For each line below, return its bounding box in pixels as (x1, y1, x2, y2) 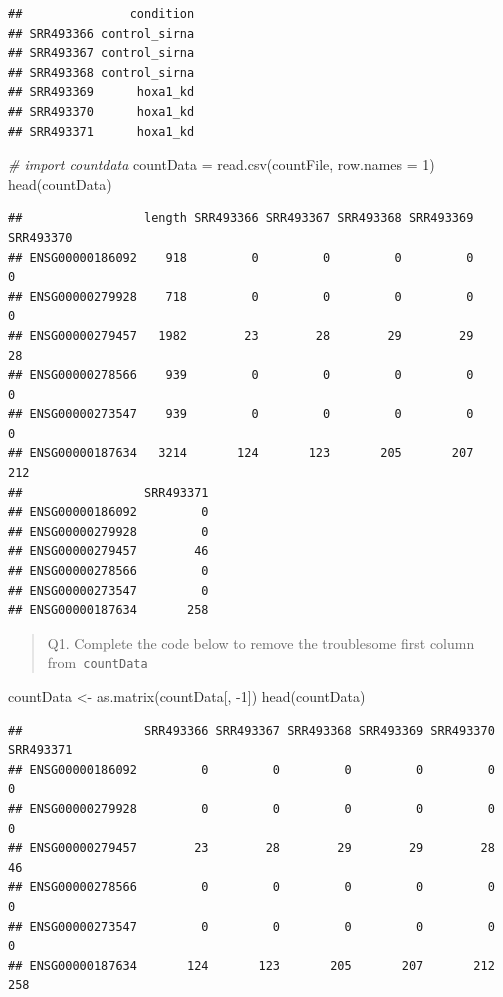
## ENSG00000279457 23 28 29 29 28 (8, 841, 495, 856)
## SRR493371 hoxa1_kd (8, 124, 195, 139)
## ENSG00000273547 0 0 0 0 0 (8, 919, 495, 934)
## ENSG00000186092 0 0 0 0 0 (8, 762, 495, 777)
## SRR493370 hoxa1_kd (8, 104, 195, 119)
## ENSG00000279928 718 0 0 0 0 (8, 289, 474, 304)
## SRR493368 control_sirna (8, 65, 195, 80)
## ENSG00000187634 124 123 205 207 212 (8, 958, 495, 973)
